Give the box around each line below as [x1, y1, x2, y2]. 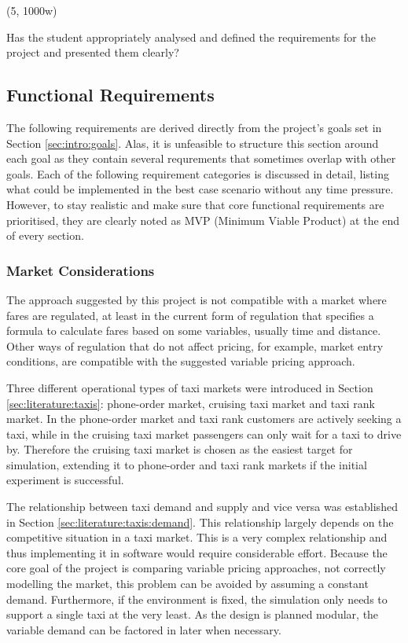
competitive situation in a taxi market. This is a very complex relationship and [6, 529, 388, 546]
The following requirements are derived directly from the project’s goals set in [6, 119, 382, 135]
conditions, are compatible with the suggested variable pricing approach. [6, 353, 355, 369]
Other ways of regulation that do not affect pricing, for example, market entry [6, 337, 384, 354]
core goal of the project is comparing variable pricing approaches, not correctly [6, 560, 386, 576]
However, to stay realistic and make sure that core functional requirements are [6, 196, 384, 212]
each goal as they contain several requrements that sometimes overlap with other [6, 150, 396, 167]
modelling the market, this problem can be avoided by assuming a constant [6, 575, 369, 592]
